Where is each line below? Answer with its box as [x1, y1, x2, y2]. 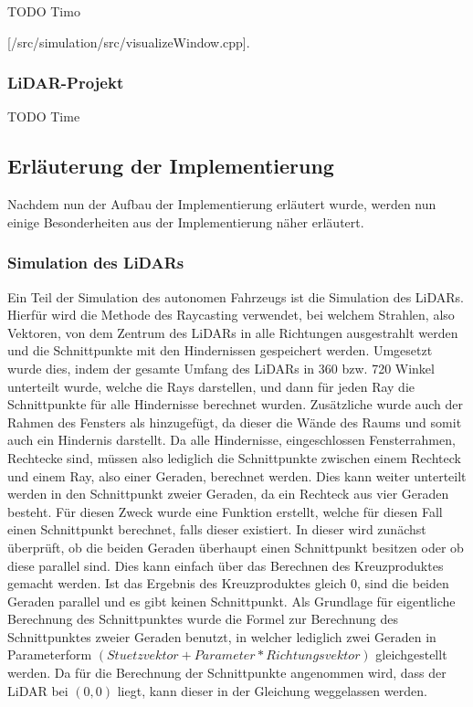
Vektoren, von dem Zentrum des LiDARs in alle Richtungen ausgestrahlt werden [7, 322, 458, 342]
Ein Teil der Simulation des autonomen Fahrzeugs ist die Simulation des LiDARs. [7, 287, 465, 306]
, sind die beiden [356, 574, 449, 593]
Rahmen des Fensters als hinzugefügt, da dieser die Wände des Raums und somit [7, 412, 462, 431]
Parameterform [7, 645, 92, 664]
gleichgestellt [375, 645, 447, 664]
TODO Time [7, 107, 80, 126]
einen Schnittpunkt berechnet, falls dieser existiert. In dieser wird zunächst [7, 520, 426, 539]
